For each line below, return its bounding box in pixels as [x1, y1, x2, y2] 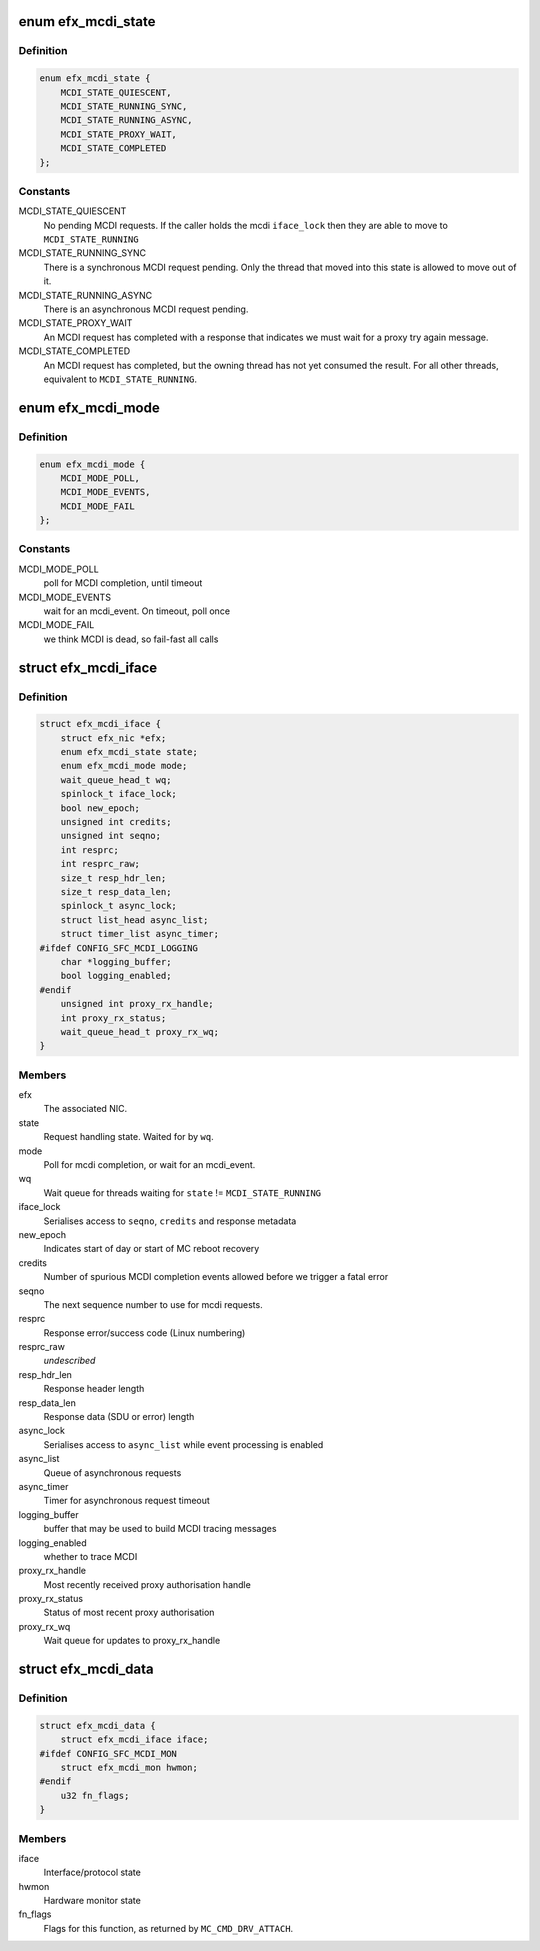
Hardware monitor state [43, 1895, 142, 1907]
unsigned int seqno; [60, 830, 162, 842]
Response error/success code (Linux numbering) [43, 1326, 246, 1339]
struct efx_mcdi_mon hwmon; [60, 1762, 199, 1773]
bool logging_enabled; [60, 970, 172, 982]
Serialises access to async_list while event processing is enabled [43, 1438, 324, 1450]
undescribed [43, 1355, 96, 1367]
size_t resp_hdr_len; [60, 872, 167, 884]
